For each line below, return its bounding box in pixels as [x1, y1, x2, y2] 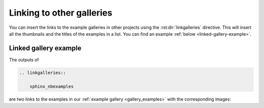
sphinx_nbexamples [29, 84, 74, 89]
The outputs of [9, 57, 39, 63]
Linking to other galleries [9, 7, 112, 18]
